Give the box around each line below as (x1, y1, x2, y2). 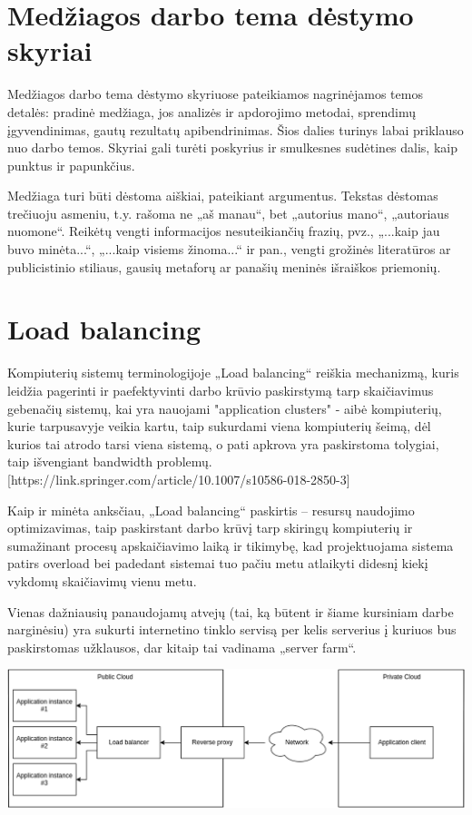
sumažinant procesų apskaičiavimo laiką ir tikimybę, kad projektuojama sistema (7, 535, 454, 555)
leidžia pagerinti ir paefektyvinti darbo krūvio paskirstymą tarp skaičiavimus (7, 380, 434, 399)
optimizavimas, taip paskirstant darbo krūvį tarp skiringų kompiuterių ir (7, 518, 413, 537)
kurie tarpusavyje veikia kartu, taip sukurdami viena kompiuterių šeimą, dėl (7, 417, 431, 436)
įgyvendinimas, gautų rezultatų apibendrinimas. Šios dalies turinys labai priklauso (7, 120, 464, 139)
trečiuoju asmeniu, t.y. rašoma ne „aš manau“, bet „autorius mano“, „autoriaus (7, 203, 449, 222)
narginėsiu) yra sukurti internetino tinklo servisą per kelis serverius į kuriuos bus (7, 620, 457, 639)
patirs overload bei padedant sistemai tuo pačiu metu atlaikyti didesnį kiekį (7, 554, 428, 573)
